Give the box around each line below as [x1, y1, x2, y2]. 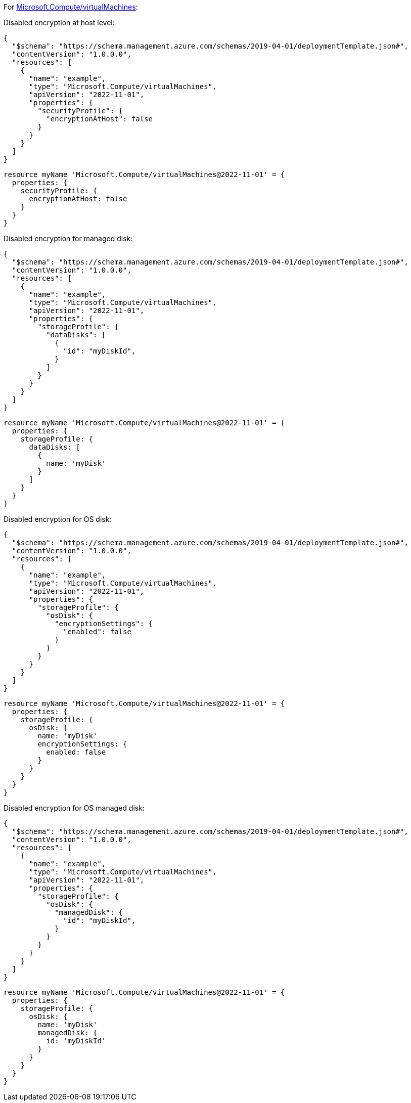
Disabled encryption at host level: [4, 18, 115, 27]
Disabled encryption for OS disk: [4, 515, 112, 523]
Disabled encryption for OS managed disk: [4, 804, 145, 812]
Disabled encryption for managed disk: [4, 234, 133, 243]
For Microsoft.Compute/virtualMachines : [4, 3, 138, 11]
